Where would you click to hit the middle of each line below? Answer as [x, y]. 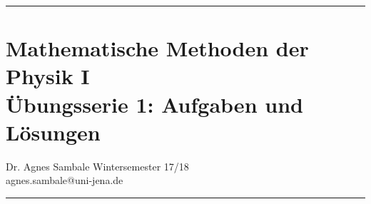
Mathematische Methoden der [157, 48]
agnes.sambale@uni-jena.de [65, 180]
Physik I [48, 76]
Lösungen [53, 132]
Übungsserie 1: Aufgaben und [154, 104]
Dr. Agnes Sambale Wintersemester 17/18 [97, 166]
